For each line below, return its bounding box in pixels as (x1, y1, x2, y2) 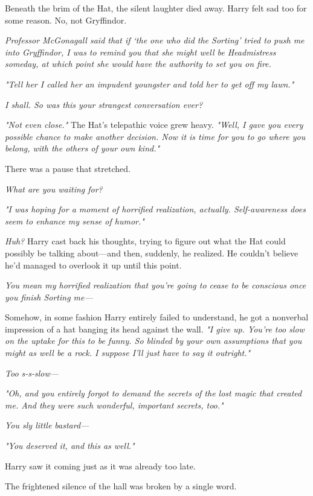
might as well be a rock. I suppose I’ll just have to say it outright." (5, 346, 251, 359)
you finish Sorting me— (5, 290, 93, 303)
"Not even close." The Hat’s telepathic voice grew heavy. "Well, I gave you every (5, 118, 303, 131)
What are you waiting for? (5, 182, 103, 195)
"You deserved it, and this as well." (5, 439, 135, 452)
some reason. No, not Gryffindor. (5, 13, 127, 26)
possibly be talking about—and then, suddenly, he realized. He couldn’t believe (5, 246, 298, 259)
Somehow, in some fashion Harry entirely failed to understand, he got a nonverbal (5, 311, 309, 323)
